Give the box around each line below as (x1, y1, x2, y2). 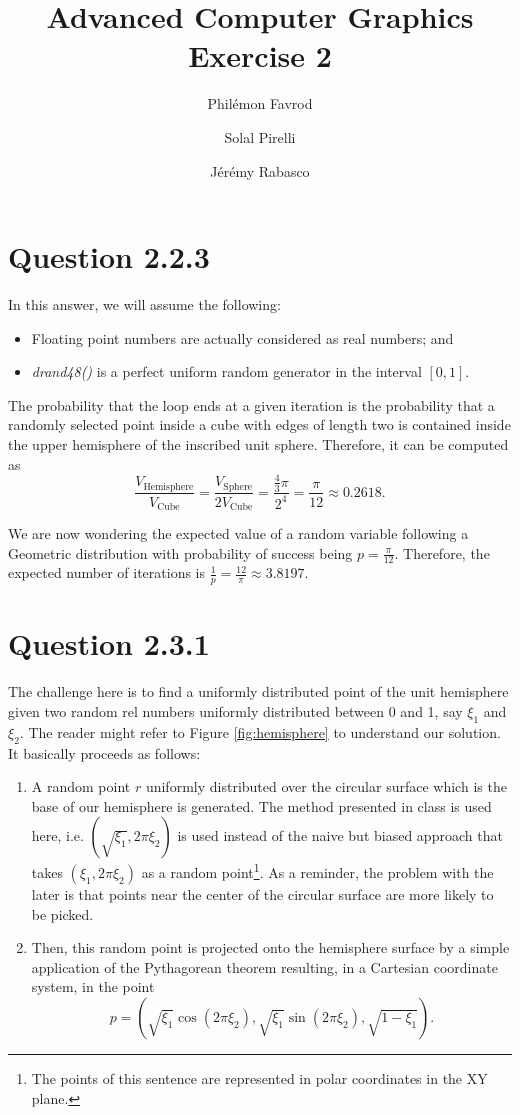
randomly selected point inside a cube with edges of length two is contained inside (8, 414, 511, 435)
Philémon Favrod (207, 93, 313, 114)
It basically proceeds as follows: (8, 742, 201, 763)
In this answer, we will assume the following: (8, 294, 281, 315)
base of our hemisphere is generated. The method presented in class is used (31, 795, 492, 816)
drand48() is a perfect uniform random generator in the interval (31, 361, 422, 382)
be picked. (31, 903, 94, 924)
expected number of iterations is (8, 562, 206, 583)
